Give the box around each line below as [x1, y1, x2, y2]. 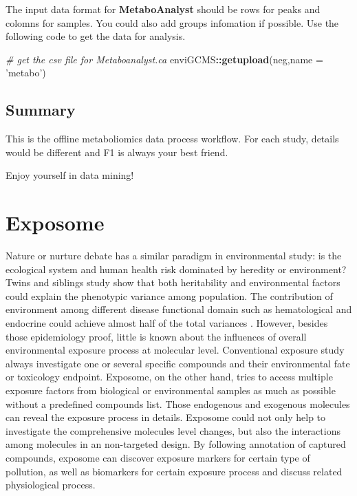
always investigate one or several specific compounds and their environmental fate [6, 356, 350, 370]
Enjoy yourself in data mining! [6, 168, 134, 182]
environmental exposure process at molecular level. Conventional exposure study [6, 343, 345, 357]
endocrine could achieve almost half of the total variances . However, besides [6, 316, 328, 330]
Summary [6, 99, 76, 120]
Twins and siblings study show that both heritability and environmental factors [6, 275, 340, 290]
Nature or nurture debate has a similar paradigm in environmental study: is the [6, 248, 342, 263]
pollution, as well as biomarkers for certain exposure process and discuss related [6, 464, 343, 478]
